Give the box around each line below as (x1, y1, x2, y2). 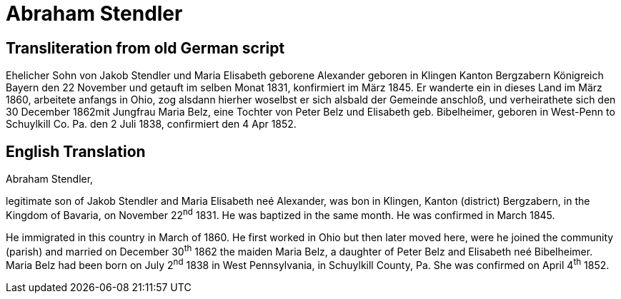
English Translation (6, 142, 146, 161)
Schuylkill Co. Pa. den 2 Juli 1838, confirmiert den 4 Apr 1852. (6, 118, 297, 131)
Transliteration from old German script (6, 39, 285, 57)
